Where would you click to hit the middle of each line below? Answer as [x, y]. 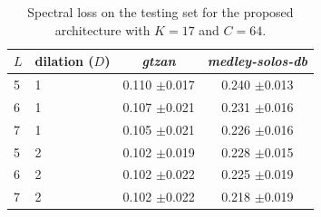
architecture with [102, 29]
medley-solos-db [257, 61]
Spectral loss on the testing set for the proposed [160, 12]
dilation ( [64, 61]
